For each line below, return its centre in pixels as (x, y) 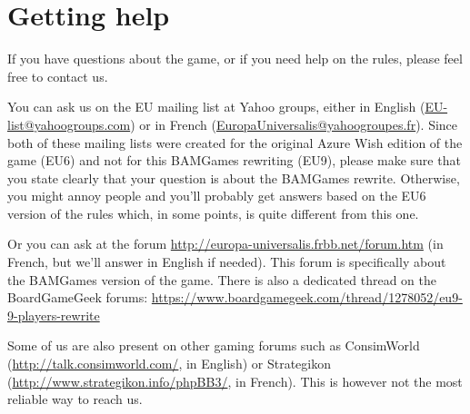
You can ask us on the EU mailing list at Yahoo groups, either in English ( (216, 107)
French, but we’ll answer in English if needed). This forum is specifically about (227, 262)
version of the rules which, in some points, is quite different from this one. (213, 213)
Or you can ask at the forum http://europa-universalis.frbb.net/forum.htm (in (225, 244)
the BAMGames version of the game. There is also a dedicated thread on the (222, 279)
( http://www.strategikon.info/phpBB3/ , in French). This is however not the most (235, 381)
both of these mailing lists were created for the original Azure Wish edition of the (235, 142)
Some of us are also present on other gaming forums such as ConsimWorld (214, 345)
